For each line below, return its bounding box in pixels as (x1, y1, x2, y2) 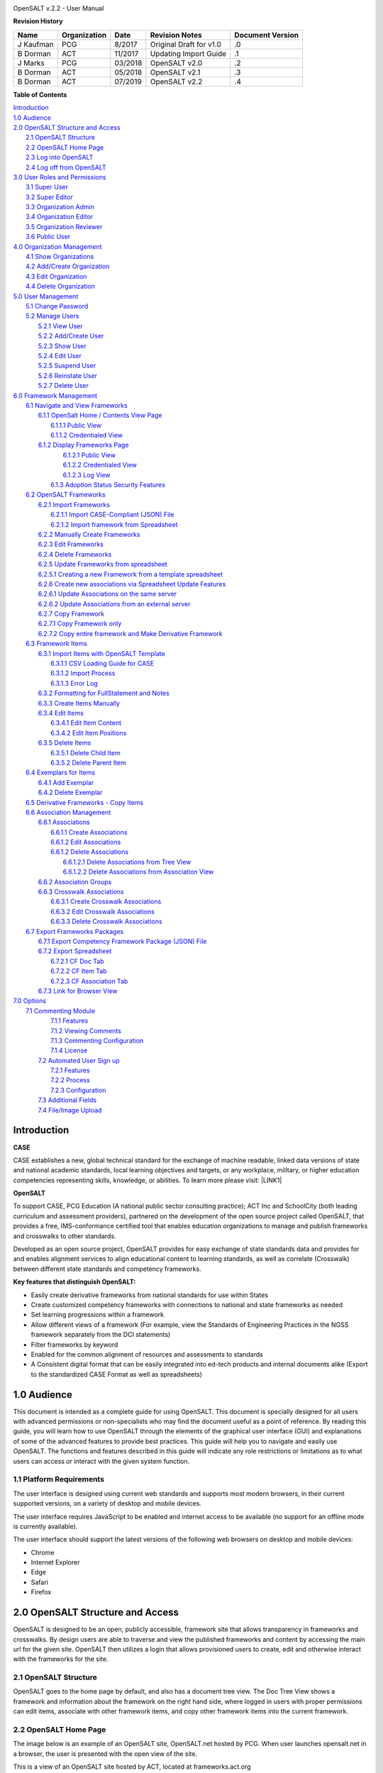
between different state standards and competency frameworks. (13, 1265, 201, 1273)
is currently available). (13, 1522, 78, 1530)
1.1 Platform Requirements (13, 1474, 104, 1484)
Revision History (13, 17, 63, 26)
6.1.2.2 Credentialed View (62, 461, 138, 469)
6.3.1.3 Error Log (50, 679, 99, 687)
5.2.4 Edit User (38, 351, 82, 360)
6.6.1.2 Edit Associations (50, 838, 121, 847)
